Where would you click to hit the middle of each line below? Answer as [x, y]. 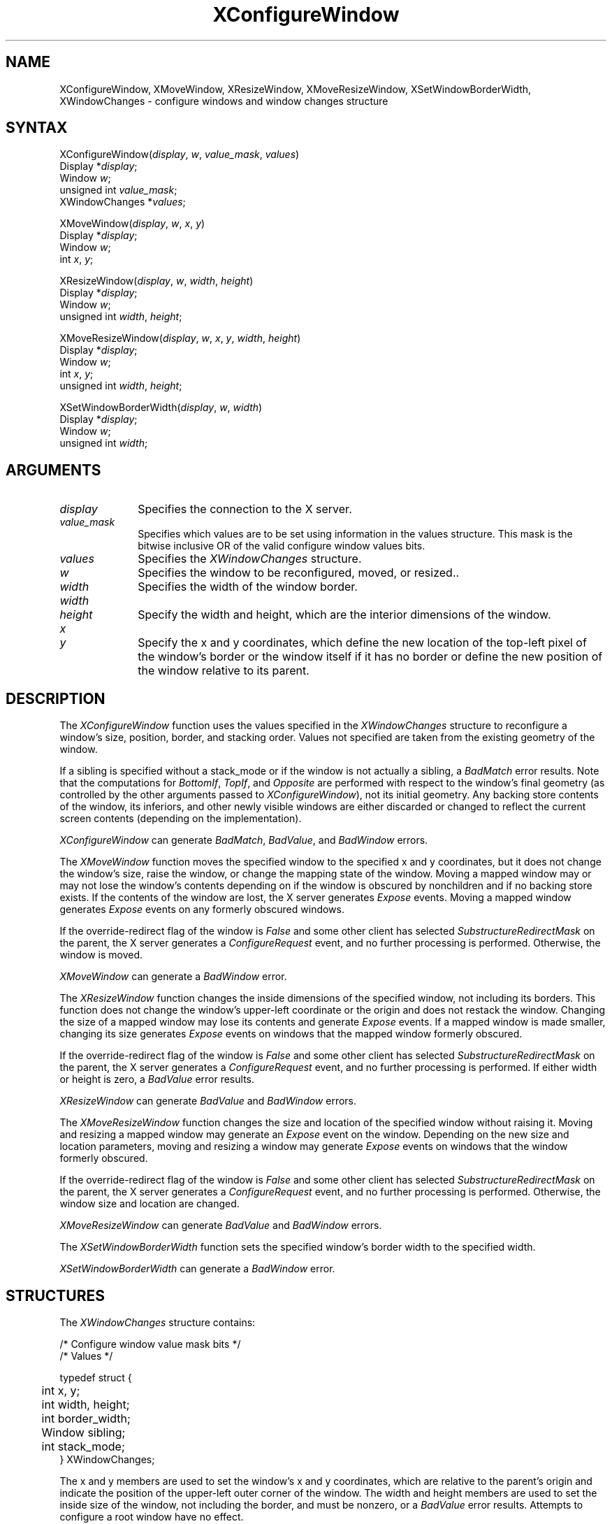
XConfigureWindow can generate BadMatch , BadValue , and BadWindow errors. [244, 840]
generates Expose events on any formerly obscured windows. [202, 910]
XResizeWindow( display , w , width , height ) [156, 281]
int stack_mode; [83, 1446]
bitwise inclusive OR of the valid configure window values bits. [282, 546]
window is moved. [101, 955]
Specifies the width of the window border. [248, 587]
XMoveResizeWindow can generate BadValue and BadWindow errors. [221, 1225]
